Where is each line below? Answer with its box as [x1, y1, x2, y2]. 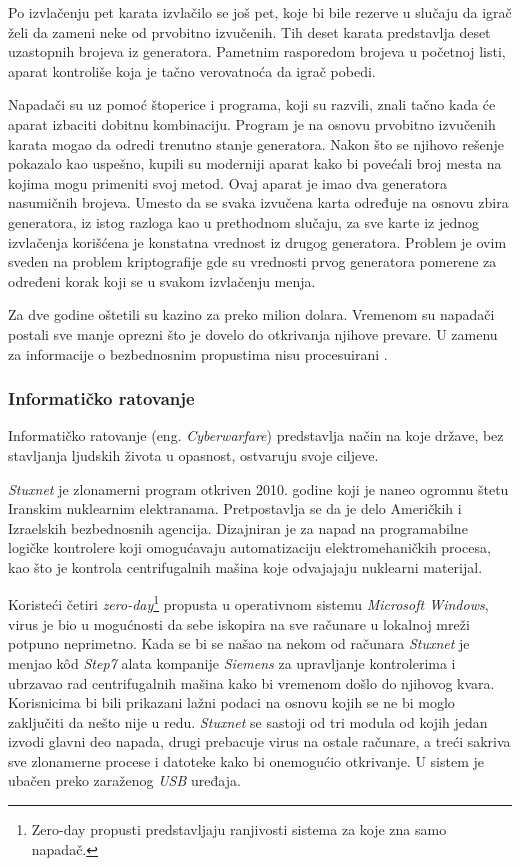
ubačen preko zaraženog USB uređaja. [8, 770, 241, 791]
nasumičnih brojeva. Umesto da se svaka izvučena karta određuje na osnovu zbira [8, 192, 509, 213]
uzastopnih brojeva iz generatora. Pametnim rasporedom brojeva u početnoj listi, [8, 41, 506, 62]
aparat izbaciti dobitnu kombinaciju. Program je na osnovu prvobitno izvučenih [8, 113, 496, 134]
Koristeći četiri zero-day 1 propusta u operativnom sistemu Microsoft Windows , [8, 591, 489, 615]
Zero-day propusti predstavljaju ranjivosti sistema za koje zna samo [31, 819, 447, 840]
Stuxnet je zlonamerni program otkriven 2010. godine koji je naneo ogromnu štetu [8, 478, 509, 499]
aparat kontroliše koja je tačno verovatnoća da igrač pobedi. [8, 60, 376, 81]
